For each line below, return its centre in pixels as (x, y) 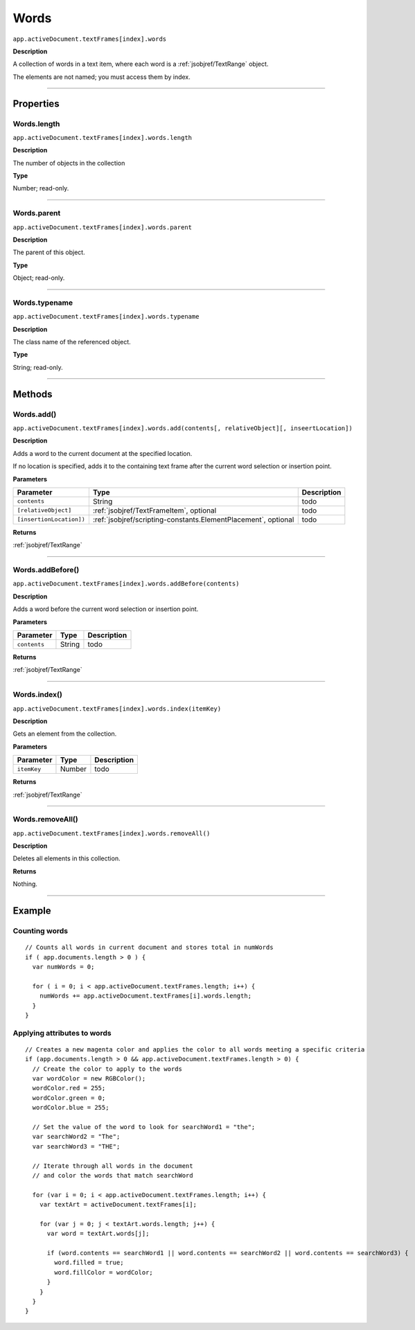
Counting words (41, 931)
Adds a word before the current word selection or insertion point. (106, 609)
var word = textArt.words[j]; (98, 1234)
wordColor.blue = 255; (71, 1108)
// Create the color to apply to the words (107, 1069)
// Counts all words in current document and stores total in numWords (149, 948)
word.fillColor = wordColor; (104, 1272)
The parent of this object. (49, 252)
